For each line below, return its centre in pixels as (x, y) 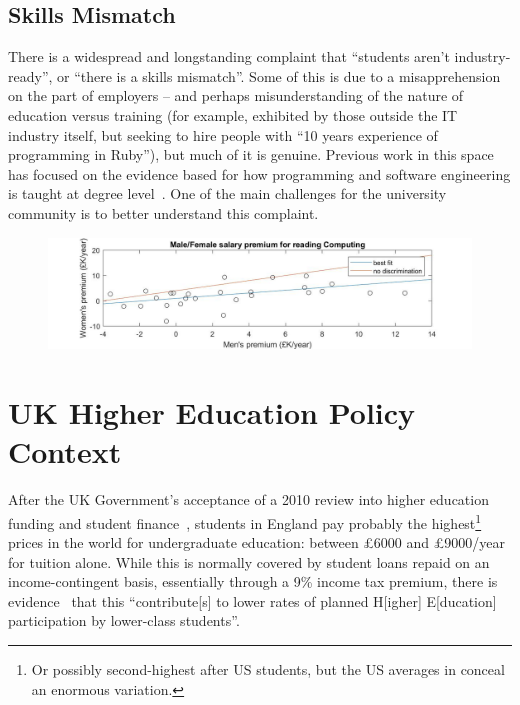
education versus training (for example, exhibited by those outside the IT (233, 114)
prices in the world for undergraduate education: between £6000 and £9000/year (256, 542)
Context (65, 451)
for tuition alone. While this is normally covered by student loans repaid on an (249, 561)
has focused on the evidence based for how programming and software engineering (259, 173)
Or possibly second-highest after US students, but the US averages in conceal (268, 669)
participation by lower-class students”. (124, 620)
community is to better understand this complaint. (163, 212)
